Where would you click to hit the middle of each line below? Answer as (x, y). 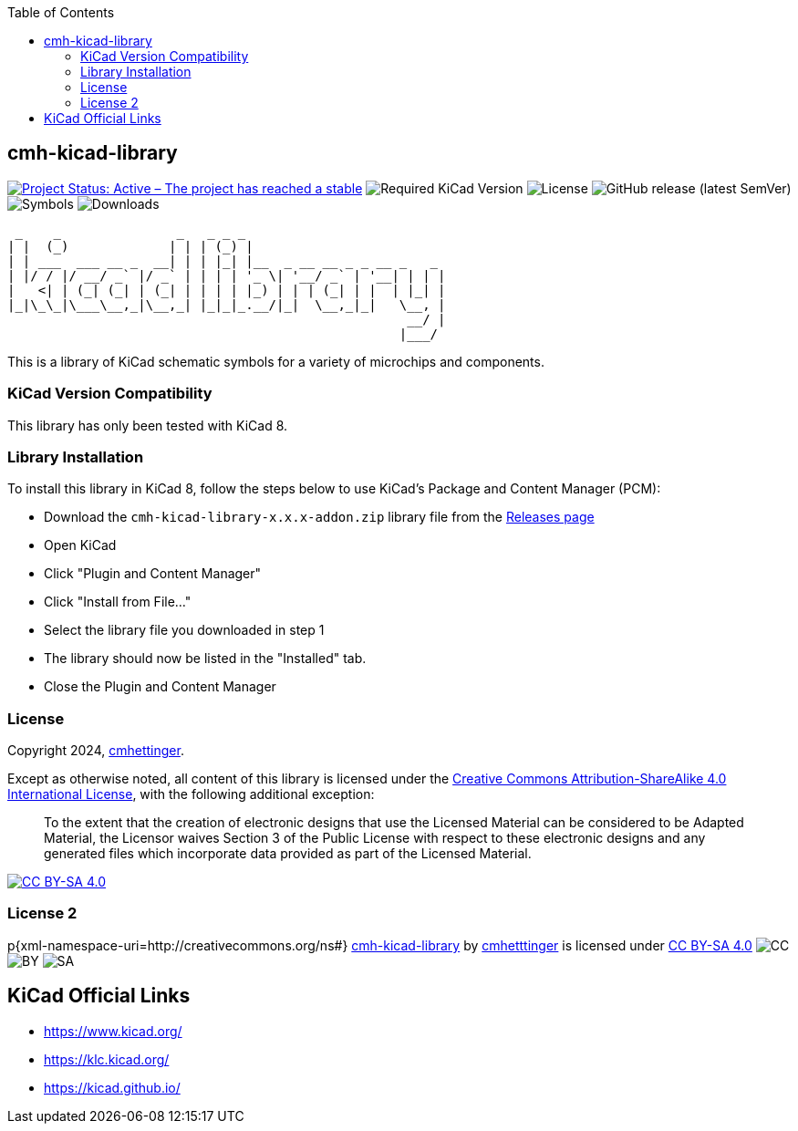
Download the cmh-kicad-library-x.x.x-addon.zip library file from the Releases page (319, 517)
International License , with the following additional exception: (191, 794)
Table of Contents (61, 12)
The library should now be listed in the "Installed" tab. (205, 659)
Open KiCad (80, 545)
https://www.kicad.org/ (113, 1031)
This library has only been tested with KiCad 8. (148, 425)
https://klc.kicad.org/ (107, 1059)
